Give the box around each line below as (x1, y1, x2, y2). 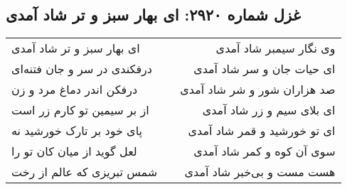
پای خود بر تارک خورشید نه (11, 122, 142, 139)
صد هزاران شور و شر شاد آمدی (180, 81, 336, 98)
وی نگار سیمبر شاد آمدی (215, 40, 336, 57)
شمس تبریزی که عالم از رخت (11, 163, 158, 180)
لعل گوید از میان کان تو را (11, 143, 137, 160)
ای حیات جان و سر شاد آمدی (193, 60, 336, 77)
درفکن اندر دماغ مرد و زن (11, 81, 138, 98)
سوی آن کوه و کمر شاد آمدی (193, 143, 336, 160)
